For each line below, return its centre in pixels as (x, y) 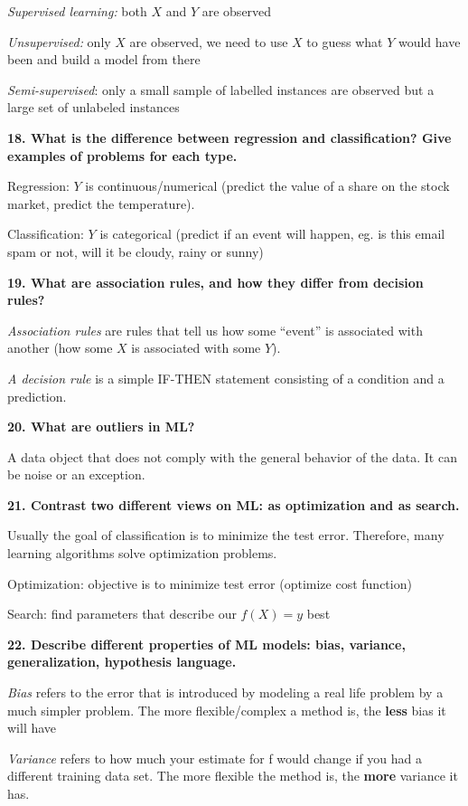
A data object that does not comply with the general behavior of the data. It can (232, 456)
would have (429, 41)
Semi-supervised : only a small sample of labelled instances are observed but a (221, 89)
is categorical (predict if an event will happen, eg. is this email (272, 234)
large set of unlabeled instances (94, 107)
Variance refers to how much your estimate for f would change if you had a (215, 758)
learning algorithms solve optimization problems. (142, 553)
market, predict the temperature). (101, 203)
